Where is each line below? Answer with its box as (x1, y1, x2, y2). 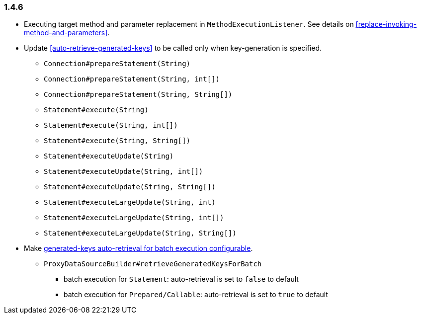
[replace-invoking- (355, 20, 417, 29)
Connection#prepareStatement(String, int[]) (44, 75, 220, 83)
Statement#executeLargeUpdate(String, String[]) (44, 229, 237, 238)
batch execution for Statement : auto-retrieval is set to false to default (64, 275, 299, 284)
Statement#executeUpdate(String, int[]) (44, 167, 203, 176)
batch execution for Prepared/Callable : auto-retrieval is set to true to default (64, 290, 328, 299)
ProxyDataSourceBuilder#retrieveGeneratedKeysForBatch (44, 260, 262, 268)
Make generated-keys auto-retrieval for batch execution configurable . (24, 244, 253, 253)
